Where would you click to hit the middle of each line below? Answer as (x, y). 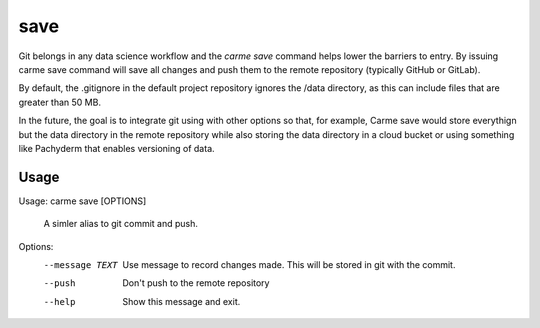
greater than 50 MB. (60, 102)
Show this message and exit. (181, 301)
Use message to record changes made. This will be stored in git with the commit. (289, 264)
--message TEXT (81, 264)
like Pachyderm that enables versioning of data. (116, 148)
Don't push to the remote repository (196, 283)
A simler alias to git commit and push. (121, 224)
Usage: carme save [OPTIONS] (82, 201)
